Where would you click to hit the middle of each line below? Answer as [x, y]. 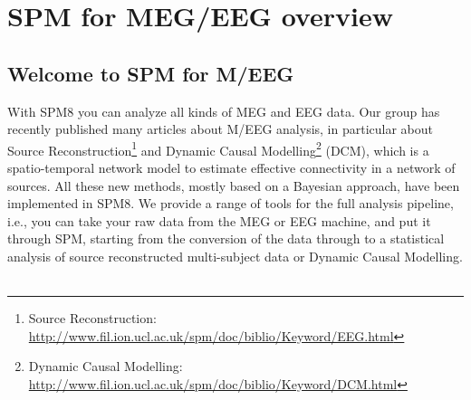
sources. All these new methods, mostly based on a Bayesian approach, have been [234, 185]
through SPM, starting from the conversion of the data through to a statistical [226, 238]
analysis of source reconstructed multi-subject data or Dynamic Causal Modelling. [235, 256]
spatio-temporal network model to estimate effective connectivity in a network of [231, 168]
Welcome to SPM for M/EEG [151, 73]
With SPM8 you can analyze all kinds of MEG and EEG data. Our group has [224, 111]
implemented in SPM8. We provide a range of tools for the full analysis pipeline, [231, 203]
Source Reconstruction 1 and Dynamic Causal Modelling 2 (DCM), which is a [218, 148]
